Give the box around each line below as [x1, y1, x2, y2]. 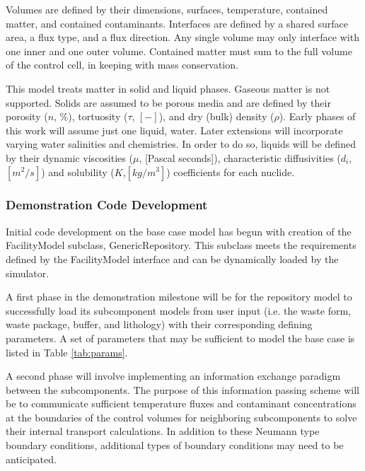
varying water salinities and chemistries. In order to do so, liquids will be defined [6, 136, 356, 151]
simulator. [6, 265, 50, 280]
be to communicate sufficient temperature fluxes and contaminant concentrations [6, 396, 357, 411]
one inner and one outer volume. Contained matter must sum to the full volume [6, 43, 352, 58]
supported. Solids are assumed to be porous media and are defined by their [6, 95, 331, 110]
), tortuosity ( [68, 109, 128, 124]
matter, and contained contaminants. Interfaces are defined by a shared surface [6, 16, 348, 30]
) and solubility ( [41, 164, 115, 179]
